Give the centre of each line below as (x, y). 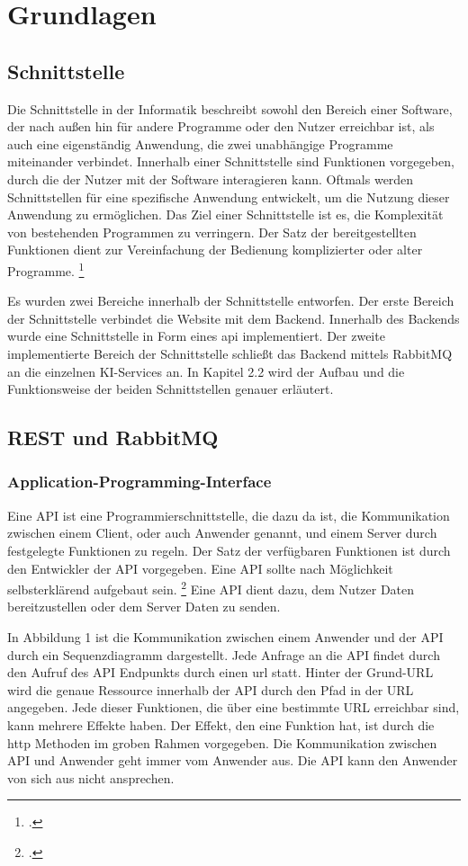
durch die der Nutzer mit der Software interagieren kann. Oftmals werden (211, 179)
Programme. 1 (46, 269)
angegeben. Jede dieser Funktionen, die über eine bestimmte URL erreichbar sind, (234, 707)
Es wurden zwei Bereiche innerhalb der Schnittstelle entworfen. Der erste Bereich (231, 301)
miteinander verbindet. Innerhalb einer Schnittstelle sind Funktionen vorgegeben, (231, 161)
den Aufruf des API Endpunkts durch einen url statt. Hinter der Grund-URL (220, 672)
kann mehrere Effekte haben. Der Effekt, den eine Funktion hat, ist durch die (221, 724)
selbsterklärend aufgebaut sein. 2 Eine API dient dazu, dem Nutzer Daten (211, 588)
